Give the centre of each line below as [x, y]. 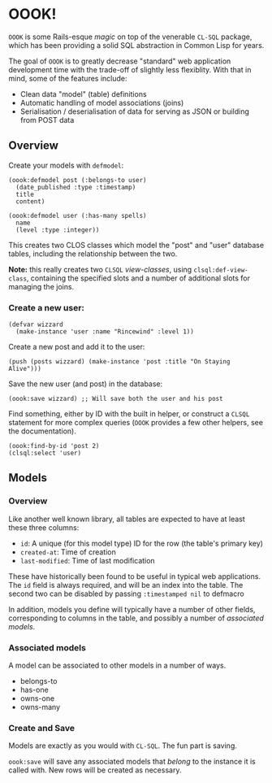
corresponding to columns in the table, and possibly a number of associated [136, 618]
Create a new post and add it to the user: [77, 347]
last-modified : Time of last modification [88, 560]
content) [30, 201]
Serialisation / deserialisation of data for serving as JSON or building [135, 111]
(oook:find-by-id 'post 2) [54, 446]
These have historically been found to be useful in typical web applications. [135, 576]
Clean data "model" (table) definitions [84, 94]
